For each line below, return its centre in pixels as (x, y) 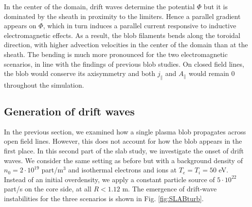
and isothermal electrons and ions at (123, 170)
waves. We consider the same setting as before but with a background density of (123, 160)
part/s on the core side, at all (48, 189)
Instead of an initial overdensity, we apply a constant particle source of (109, 179)
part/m (52, 170)
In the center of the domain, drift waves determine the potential (99, 6)
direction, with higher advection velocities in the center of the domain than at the (126, 45)
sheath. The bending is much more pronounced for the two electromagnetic (116, 54)
